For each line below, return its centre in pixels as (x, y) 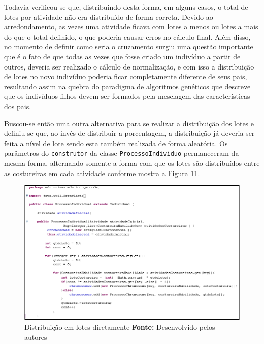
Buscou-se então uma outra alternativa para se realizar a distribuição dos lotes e (129, 123)
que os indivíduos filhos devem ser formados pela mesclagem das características (127, 96)
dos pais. (18, 106)
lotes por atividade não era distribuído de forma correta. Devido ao (109, 16)
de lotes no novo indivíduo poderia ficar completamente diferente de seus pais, (126, 76)
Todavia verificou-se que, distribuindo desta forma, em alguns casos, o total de (126, 7)
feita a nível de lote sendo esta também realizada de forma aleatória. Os (116, 143)
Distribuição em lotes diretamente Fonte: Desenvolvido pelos (120, 326)
